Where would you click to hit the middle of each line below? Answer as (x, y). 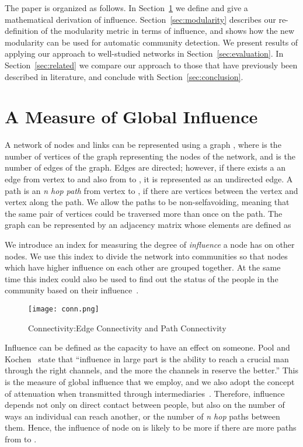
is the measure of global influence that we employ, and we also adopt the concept (150, 382)
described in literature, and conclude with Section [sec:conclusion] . (124, 76)
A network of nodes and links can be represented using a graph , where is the (143, 145)
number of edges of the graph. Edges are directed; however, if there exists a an (145, 167)
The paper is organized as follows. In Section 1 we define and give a (126, 8)
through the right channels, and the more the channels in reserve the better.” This (151, 370)
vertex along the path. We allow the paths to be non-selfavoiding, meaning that (147, 202)
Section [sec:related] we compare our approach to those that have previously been (151, 65)
